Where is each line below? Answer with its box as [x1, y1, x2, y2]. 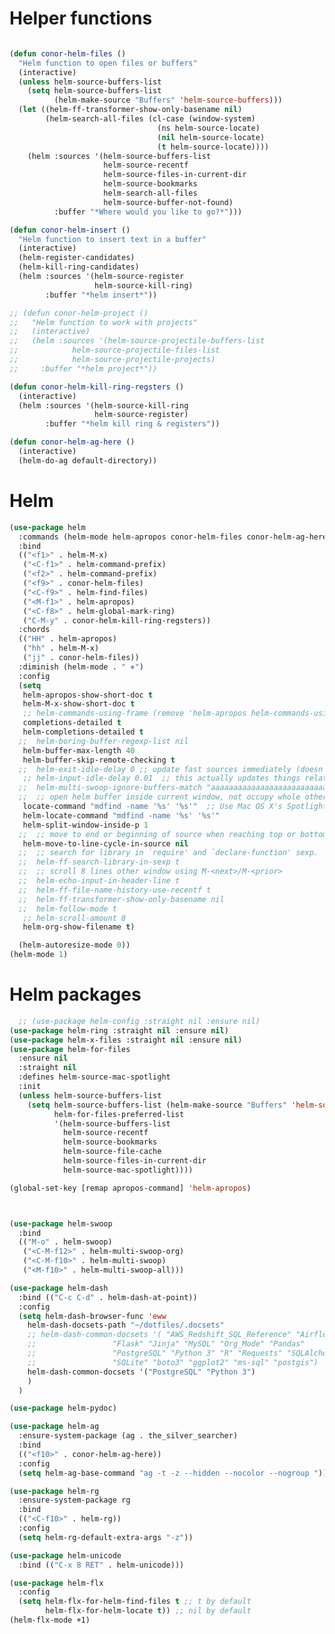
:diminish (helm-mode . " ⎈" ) [18, 662, 144, 672]
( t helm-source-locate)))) [157, 142, 270, 152]
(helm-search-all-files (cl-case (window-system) [45, 114, 256, 124]
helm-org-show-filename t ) [22, 922, 136, 932]
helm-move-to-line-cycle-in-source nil [22, 838, 189, 849]
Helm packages [9, 983, 142, 1006]
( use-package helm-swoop [9, 1218, 113, 1229]
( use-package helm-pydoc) [9, 1403, 117, 1414]
